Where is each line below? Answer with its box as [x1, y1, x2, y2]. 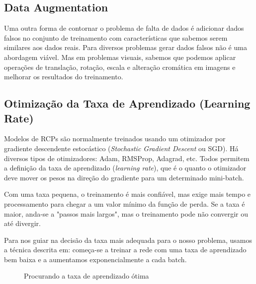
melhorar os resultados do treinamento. [4, 71, 123, 82]
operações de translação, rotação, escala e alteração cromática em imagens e [4, 61, 236, 72]
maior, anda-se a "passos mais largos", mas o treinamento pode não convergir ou [4, 208, 249, 219]
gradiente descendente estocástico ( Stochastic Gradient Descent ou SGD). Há [4, 143, 239, 153]
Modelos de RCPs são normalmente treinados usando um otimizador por [4, 133, 226, 144]
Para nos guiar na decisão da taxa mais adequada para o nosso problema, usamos [4, 234, 253, 245]
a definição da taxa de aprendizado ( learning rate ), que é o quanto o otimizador [4, 163, 247, 173]
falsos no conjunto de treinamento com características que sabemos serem [4, 32, 228, 43]
